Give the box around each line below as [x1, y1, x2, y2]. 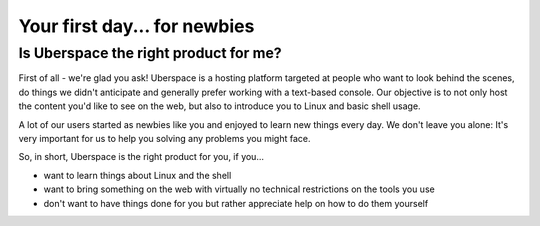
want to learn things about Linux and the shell [43, 169, 232, 181]
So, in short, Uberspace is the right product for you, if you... [18, 151, 265, 163]
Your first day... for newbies [18, 15, 255, 37]
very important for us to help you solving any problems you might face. [18, 132, 311, 144]
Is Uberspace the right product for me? [18, 44, 282, 62]
